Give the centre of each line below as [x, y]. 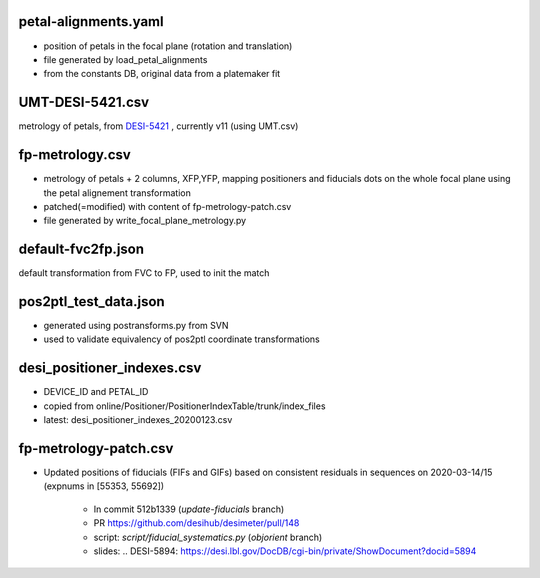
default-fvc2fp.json [81, 249]
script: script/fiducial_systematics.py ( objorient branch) [208, 537]
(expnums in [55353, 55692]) [104, 486]
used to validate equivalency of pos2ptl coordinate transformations [181, 339]
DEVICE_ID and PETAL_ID [96, 392]
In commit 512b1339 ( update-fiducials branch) [189, 509]
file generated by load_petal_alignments [125, 59]
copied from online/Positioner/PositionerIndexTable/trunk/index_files [184, 406]
